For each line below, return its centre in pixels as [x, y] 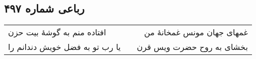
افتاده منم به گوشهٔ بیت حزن [57, 32]
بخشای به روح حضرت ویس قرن [192, 47]
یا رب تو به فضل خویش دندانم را [65, 47]
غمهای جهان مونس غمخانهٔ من [196, 32]
